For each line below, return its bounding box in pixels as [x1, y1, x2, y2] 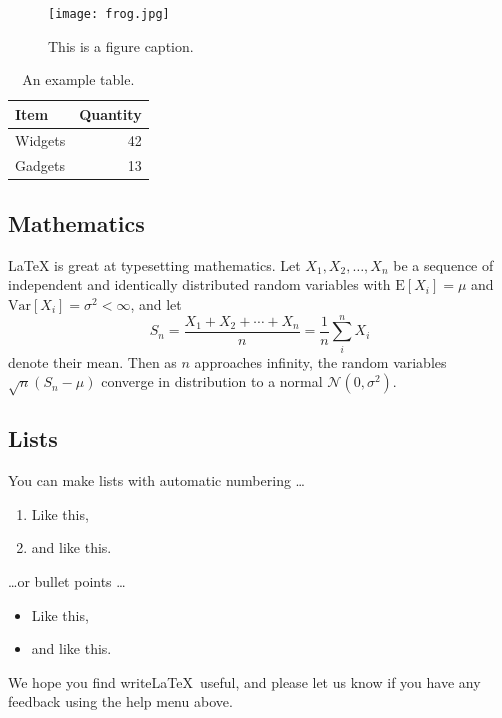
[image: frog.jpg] [48, 7, 170, 21]
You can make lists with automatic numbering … [8, 470, 305, 491]
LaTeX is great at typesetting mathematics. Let [8, 254, 301, 275]
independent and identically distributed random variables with [8, 274, 391, 295]
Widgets [15, 129, 66, 150]
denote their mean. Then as [8, 351, 177, 372]
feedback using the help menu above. [8, 691, 233, 712]
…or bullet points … [8, 571, 126, 592]
